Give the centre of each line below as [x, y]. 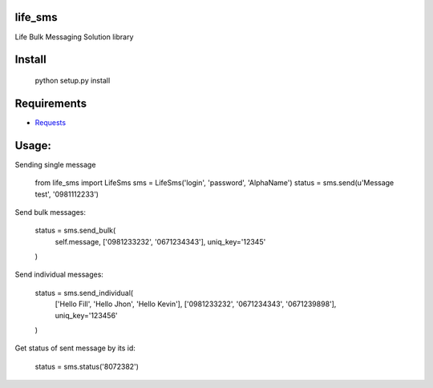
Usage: [33, 145]
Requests [51, 122]
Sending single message [55, 164]
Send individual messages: [59, 275]
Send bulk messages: [51, 212]
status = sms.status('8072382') [87, 366]
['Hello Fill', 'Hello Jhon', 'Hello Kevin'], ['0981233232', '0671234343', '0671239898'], [196, 304]
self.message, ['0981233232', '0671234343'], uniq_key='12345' [160, 241]
